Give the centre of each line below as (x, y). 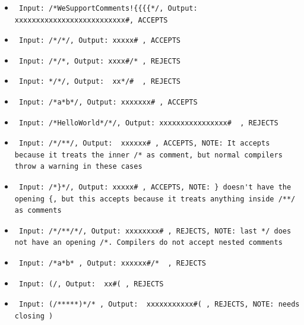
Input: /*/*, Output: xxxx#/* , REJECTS (100, 61)
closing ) (34, 316)
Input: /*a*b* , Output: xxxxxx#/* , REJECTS (112, 263)
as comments (38, 211)
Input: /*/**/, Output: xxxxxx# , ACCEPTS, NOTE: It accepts (144, 143)
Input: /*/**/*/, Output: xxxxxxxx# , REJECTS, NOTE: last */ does (155, 231)
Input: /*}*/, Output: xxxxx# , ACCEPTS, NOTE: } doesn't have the (155, 187)
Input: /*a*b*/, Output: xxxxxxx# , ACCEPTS (108, 102)
